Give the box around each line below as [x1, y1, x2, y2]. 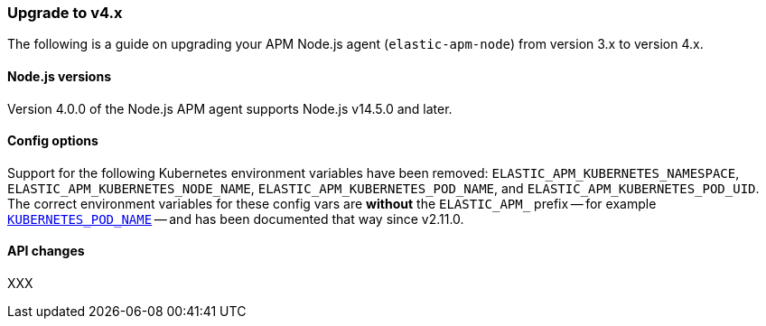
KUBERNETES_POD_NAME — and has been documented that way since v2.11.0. [7, 210, 464, 227]
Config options [7, 133, 98, 149]
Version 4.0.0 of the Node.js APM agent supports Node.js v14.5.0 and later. [7, 100, 453, 116]
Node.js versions [7, 68, 112, 84]
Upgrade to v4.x [7, 4, 123, 22]
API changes [7, 243, 85, 259]
